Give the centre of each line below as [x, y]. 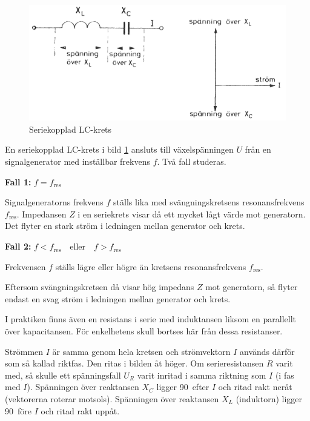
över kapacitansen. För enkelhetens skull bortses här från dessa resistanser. [144, 331]
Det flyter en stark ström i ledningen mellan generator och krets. [125, 226]
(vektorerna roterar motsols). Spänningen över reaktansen [112, 398]
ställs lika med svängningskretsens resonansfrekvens [209, 202]
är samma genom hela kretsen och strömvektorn [141, 351]
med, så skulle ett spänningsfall [63, 375]
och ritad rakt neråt [255, 387]
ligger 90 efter [183, 387]
